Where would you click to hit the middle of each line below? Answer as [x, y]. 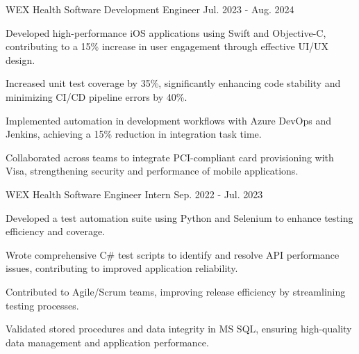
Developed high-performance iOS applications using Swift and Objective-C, [166, 32]
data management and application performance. [107, 342]
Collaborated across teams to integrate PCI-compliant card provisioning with [170, 157]
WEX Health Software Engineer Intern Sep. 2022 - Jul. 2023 [134, 194]
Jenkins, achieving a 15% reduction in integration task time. [134, 134]
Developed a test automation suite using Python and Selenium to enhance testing [179, 217]
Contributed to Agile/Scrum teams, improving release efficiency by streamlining [176, 291]
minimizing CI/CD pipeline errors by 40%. [97, 96]
